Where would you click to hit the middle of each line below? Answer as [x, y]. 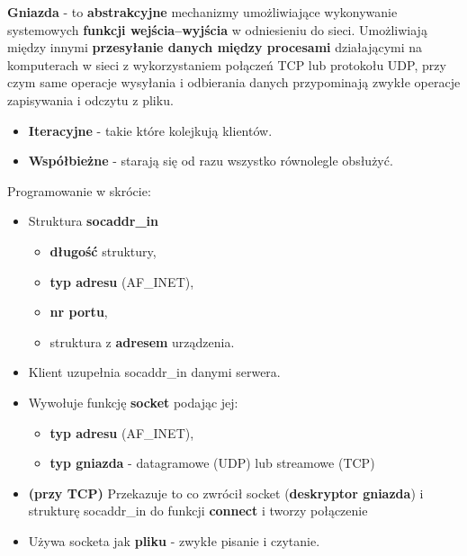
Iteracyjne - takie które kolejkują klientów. [150, 130]
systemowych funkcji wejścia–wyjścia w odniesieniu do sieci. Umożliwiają [217, 29]
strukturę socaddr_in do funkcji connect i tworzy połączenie [198, 511]
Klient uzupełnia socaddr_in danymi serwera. [154, 372]
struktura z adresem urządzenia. [142, 341]
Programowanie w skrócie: [79, 190]
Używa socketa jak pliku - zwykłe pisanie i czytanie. [174, 540]
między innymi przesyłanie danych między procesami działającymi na [215, 47]
